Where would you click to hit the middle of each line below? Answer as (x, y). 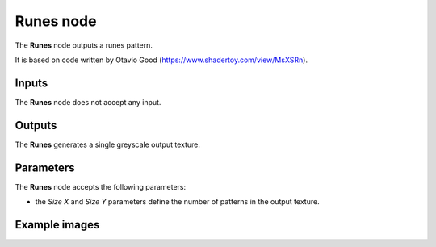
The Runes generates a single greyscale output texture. (108, 144)
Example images (57, 225)
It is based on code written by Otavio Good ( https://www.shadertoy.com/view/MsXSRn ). (161, 60)
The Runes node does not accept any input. (88, 102)
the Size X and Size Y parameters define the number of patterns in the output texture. (177, 202)
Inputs (31, 83)
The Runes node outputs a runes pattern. (84, 45)
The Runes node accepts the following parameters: (100, 186)
